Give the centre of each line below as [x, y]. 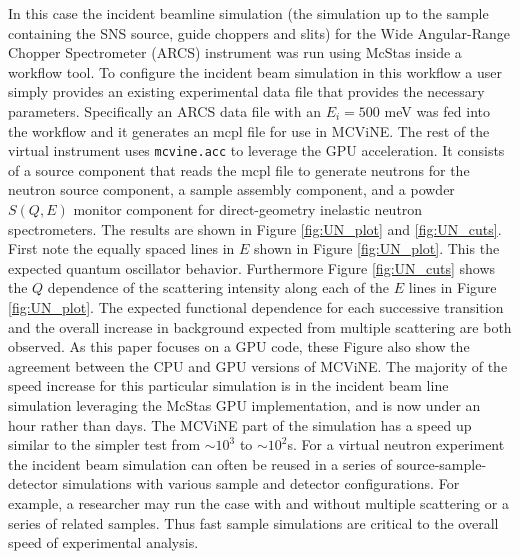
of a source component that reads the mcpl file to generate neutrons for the [239, 169]
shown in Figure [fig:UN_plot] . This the [377, 248]
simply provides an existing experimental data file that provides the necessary [246, 91]
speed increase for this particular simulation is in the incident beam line [228, 385]
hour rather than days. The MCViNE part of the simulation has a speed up [240, 424]
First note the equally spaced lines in [121, 248]
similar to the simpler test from [104, 444]
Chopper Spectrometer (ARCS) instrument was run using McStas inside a [235, 52]
